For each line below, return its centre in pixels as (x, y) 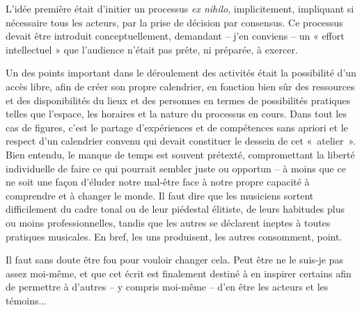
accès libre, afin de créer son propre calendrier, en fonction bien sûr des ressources (180, 86)
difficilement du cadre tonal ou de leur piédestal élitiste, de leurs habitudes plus (175, 209)
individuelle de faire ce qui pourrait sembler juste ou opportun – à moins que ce (176, 168)
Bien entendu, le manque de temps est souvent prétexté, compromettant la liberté (180, 154)
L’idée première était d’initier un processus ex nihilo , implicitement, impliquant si (180, 8)
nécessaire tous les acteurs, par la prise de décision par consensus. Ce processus (174, 22)
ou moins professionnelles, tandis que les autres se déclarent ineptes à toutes (168, 222)
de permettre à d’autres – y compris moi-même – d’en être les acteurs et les (167, 287)
